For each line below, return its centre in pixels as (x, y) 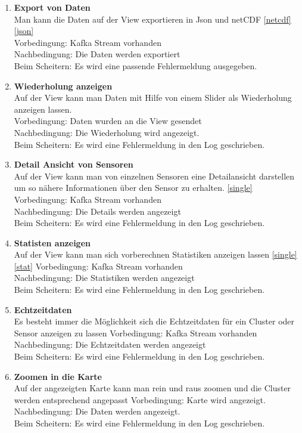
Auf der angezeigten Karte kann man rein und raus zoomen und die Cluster (152, 388)
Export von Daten (52, 7)
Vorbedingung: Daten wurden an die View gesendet (108, 121)
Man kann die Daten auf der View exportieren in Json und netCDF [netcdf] (152, 19)
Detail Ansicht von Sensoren (74, 164)
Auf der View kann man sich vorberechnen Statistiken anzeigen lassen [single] (155, 254)
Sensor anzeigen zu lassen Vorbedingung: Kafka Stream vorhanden (136, 333)
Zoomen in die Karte (58, 376)
